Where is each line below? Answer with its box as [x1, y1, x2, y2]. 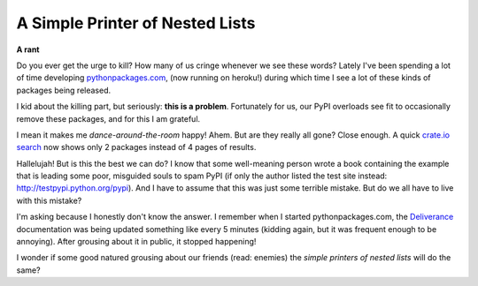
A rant [16, 44, 40, 55]
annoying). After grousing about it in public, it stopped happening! [16, 237, 257, 247]
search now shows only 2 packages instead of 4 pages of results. [16, 142, 257, 153]
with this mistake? [16, 195, 82, 206]
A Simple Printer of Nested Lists [16, 13, 256, 33]
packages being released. [16, 85, 112, 95]
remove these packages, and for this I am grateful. [16, 113, 201, 124]
